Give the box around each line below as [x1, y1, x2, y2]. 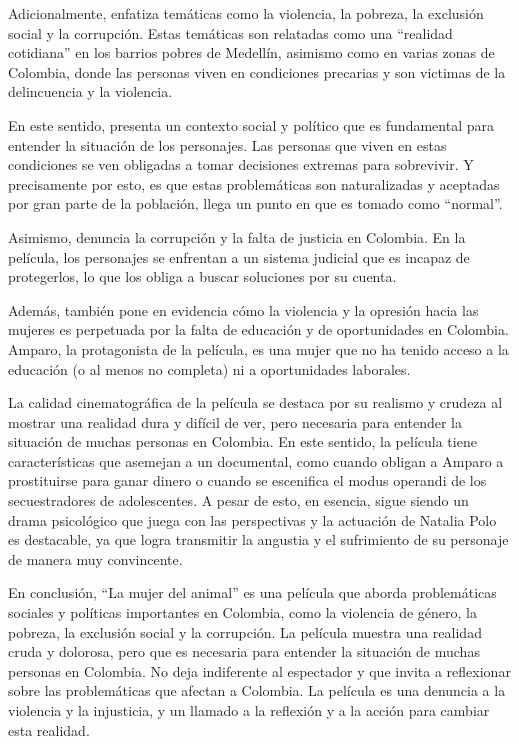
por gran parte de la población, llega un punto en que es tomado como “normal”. [8, 193, 503, 214]
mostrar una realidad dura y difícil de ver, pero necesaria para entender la [8, 411, 462, 432]
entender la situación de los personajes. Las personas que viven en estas [8, 134, 447, 155]
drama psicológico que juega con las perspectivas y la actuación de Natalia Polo [8, 509, 497, 530]
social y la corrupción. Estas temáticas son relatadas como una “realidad [8, 22, 453, 43]
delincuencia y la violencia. [8, 81, 173, 102]
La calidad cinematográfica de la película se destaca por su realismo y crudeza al [8, 392, 503, 413]
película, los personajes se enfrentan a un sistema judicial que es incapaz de [8, 246, 470, 267]
